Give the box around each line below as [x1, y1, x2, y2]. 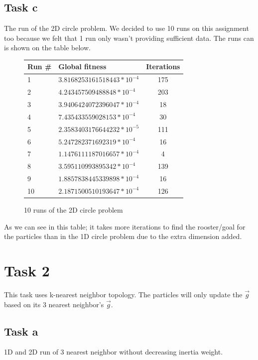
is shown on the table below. [4, 42, 91, 53]
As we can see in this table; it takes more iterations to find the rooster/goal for [4, 221, 246, 232]
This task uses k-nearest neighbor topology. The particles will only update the [4, 289, 243, 299]
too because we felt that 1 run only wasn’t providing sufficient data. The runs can [4, 32, 254, 43]
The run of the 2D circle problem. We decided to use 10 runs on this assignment [4, 23, 249, 33]
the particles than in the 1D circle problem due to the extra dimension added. [4, 231, 242, 241]
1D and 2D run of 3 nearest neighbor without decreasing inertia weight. [4, 347, 223, 357]
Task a [4, 323, 38, 339]
